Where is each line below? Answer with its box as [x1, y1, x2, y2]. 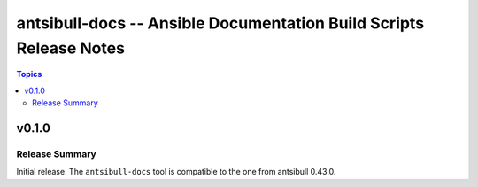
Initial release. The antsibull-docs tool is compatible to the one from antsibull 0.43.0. [16, 167, 336, 177]
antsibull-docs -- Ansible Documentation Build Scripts [16, 13, 425, 33]
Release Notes [16, 38, 126, 58]
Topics [16, 69, 42, 80]
